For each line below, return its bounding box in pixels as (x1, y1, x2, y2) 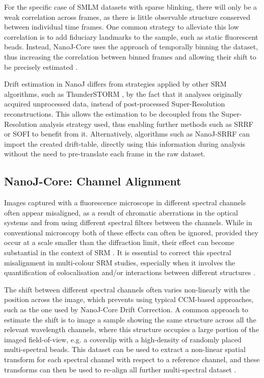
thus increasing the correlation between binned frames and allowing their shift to (4, 51, 256, 62)
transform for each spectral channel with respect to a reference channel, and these (4, 354, 260, 365)
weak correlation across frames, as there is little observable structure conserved (4, 11, 251, 22)
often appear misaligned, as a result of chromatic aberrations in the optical (4, 207, 239, 218)
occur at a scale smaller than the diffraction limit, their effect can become (4, 237, 234, 248)
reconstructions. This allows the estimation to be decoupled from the (4, 108, 219, 119)
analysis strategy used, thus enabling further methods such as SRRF (39, 118, 253, 129)
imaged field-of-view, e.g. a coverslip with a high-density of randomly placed (4, 334, 242, 344)
